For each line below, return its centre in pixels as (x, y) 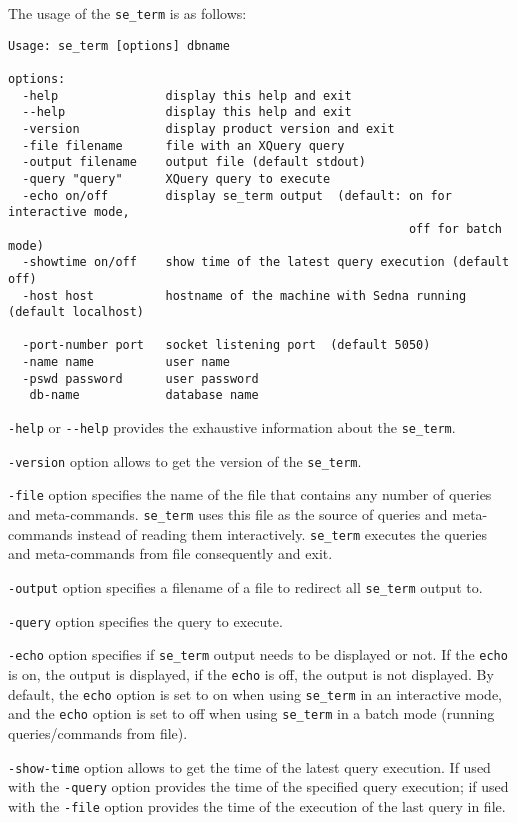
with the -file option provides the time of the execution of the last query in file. (257, 805)
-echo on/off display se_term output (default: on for (237, 195)
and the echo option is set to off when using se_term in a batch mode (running (251, 713)
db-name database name (144, 395)
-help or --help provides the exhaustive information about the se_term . (232, 427)
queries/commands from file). (98, 732)
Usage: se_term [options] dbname (119, 45)
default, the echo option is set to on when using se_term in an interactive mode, (255, 693)
